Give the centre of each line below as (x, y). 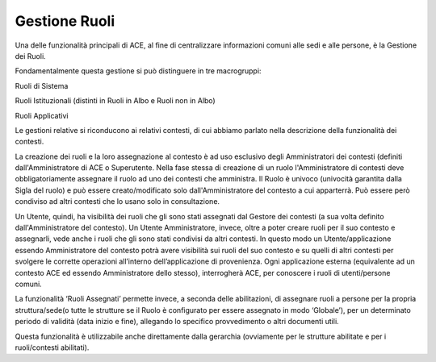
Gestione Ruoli (65, 21)
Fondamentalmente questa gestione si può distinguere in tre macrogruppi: (138, 71)
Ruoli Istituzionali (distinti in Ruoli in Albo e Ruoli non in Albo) (115, 101)
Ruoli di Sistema (42, 85)
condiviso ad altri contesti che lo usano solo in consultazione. (117, 202)
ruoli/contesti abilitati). (52, 347)
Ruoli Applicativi (42, 115)
